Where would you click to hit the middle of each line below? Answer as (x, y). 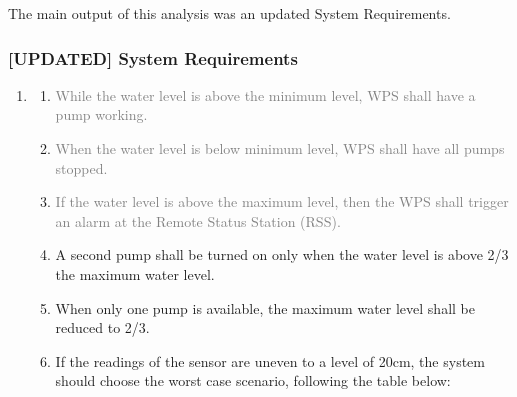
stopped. (81, 167)
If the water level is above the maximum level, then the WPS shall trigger (282, 201)
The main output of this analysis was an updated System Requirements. (229, 13)
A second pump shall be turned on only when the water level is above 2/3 (282, 254)
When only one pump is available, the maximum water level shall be (265, 307)
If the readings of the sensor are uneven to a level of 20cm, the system (270, 360)
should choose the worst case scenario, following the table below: (253, 380)
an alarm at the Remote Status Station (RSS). (198, 220)
